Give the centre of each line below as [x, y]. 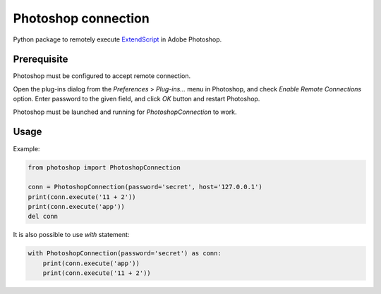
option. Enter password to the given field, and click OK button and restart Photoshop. [137, 99]
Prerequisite [41, 59]
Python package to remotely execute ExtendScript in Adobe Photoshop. [117, 39]
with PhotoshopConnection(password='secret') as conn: [125, 254]
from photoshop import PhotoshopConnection [104, 167]
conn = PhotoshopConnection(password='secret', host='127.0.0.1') [145, 187]
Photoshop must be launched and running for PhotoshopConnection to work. [125, 112]
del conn [43, 217]
